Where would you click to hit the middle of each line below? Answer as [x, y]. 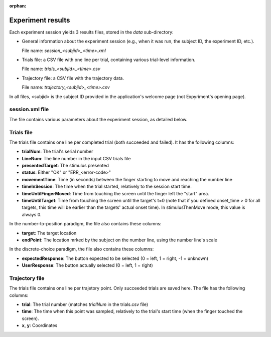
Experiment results [40, 20]
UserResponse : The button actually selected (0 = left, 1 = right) [87, 265]
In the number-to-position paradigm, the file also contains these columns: [85, 224]
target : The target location [49, 233]
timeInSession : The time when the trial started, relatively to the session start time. [107, 187]
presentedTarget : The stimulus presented [65, 166]
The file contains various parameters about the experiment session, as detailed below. [98, 119]
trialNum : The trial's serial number [57, 151]
